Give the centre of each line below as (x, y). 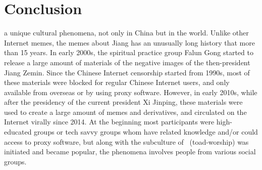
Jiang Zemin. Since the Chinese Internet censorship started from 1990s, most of (127, 72)
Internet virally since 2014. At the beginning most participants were (109, 122)
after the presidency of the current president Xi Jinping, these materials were (123, 102)
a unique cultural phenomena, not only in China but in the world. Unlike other (126, 33)
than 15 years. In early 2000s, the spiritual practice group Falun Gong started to (129, 52)
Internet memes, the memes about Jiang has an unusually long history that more (129, 42)
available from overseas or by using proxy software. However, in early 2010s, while (131, 92)
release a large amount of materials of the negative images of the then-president (127, 62)
